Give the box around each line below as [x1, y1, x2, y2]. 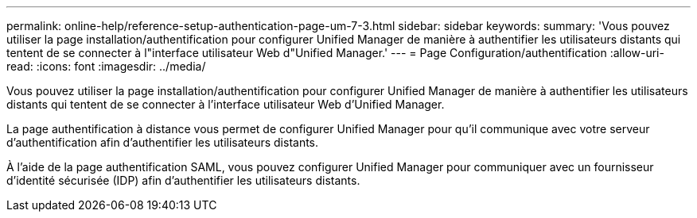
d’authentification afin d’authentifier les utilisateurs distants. [6, 136, 319, 149]
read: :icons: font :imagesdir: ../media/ [6, 59, 206, 73]
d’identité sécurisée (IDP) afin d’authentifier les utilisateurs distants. [6, 174, 360, 187]
